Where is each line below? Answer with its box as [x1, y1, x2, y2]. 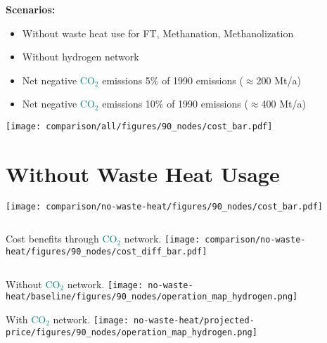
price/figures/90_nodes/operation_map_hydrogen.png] [6, 327, 257, 337]
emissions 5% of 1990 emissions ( [102, 72, 243, 87]
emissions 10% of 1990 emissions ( [102, 96, 248, 111]
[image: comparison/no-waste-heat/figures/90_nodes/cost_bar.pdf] [6, 201, 323, 212]
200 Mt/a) [256, 72, 301, 87]
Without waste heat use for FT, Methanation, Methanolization [22, 25, 294, 40]
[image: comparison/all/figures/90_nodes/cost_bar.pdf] [6, 121, 273, 131]
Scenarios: [6, 2, 56, 16]
